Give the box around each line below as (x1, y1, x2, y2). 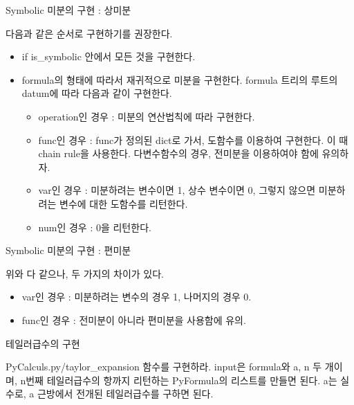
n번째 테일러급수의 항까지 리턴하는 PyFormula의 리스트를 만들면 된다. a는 (20, 372, 337, 387)
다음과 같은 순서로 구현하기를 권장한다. (6, 26, 173, 40)
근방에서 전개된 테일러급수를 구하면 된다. (37, 386, 214, 401)
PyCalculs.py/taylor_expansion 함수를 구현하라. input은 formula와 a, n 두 (6, 359, 322, 374)
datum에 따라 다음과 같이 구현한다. (21, 86, 172, 100)
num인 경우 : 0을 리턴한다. (38, 219, 151, 234)
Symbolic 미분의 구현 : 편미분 (6, 243, 131, 258)
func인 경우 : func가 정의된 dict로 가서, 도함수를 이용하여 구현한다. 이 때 (38, 132, 348, 147)
